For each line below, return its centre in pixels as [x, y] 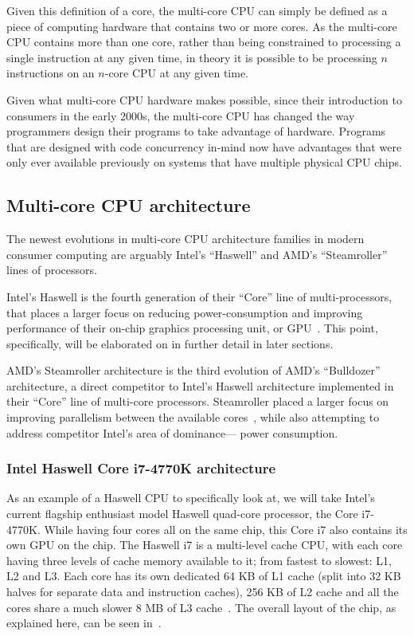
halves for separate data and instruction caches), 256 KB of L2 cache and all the [203, 592]
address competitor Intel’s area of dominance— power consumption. [172, 432]
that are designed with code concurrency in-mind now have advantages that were [204, 146]
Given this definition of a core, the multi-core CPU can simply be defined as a [197, 10]
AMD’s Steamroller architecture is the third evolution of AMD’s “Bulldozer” [193, 370]
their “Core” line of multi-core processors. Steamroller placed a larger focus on [198, 401]
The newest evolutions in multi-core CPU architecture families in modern [186, 239]
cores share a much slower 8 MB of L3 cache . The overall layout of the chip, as [201, 607]
